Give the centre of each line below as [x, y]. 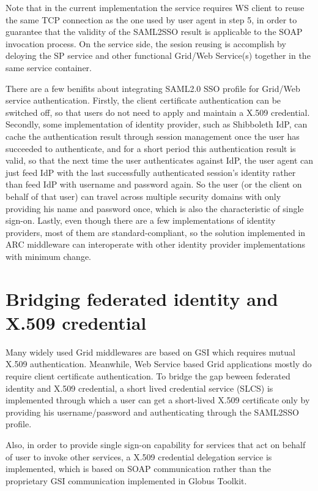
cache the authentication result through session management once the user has [153, 136]
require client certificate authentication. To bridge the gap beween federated [148, 375]
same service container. [49, 67]
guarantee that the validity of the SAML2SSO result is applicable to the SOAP [154, 32]
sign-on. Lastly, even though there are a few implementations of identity [141, 220]
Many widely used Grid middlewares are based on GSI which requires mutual [150, 352]
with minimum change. [48, 256]
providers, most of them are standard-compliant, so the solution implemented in [156, 232]
